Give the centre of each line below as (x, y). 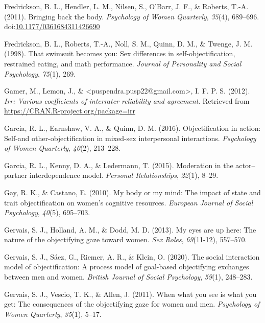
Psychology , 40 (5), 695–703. (47, 212)
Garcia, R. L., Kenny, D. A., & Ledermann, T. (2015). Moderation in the (119, 165)
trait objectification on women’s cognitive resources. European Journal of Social (129, 202)
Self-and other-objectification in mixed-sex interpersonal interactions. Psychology (130, 138)
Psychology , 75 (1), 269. (40, 73)
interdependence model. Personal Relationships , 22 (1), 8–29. (124, 175)
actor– (245, 165)
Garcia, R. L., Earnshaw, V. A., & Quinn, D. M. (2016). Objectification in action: (132, 128)
